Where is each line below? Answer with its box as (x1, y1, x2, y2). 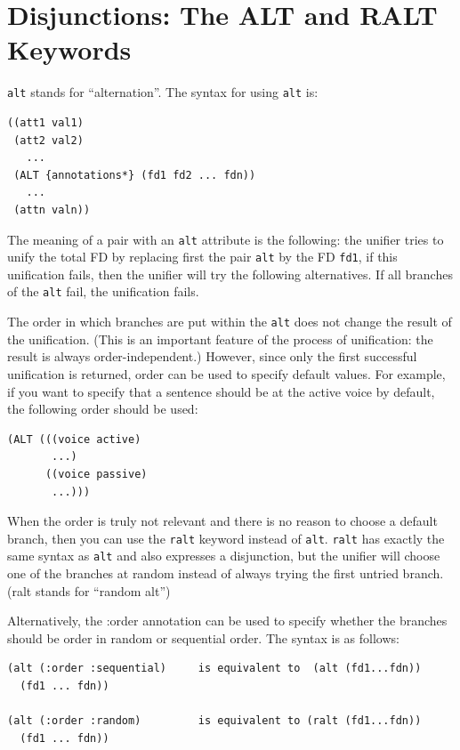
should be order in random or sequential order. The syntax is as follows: (7, 628, 399, 647)
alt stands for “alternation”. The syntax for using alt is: (7, 83, 319, 101)
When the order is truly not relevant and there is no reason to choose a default (7, 512, 438, 530)
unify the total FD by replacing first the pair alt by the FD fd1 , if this (7, 247, 398, 266)
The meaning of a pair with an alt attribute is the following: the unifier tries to (7, 230, 444, 248)
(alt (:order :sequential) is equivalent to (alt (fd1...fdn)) (7, 662, 422, 675)
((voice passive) (44, 467, 148, 480)
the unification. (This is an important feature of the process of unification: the (7, 329, 433, 348)
